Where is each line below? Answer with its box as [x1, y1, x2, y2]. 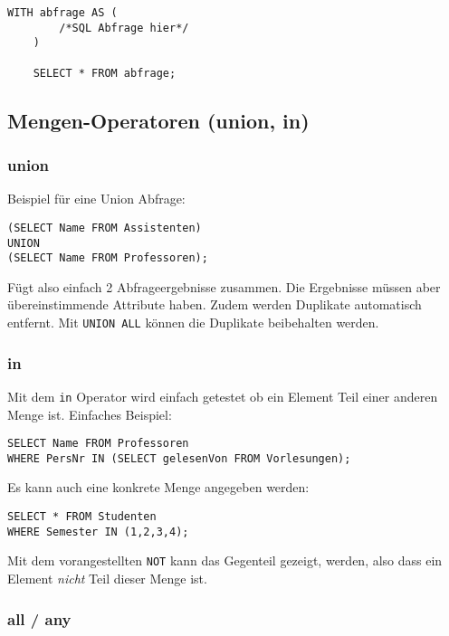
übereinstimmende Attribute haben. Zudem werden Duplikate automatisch [7, 295, 422, 314]
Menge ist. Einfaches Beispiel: [7, 404, 172, 423]
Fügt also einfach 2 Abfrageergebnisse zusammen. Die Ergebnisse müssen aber [7, 277, 441, 296]
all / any [7, 607, 72, 630]
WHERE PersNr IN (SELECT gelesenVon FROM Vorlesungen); [7, 451, 351, 465]
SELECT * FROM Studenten [7, 510, 157, 524]
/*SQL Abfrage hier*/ [59, 21, 189, 34]
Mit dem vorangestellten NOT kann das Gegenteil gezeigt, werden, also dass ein [7, 551, 443, 570]
